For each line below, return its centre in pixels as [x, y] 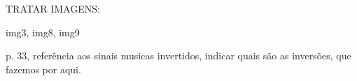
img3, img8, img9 [43, 32]
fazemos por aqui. [43, 69]
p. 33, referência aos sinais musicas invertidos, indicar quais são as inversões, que [178, 56]
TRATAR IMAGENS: [53, 8]
